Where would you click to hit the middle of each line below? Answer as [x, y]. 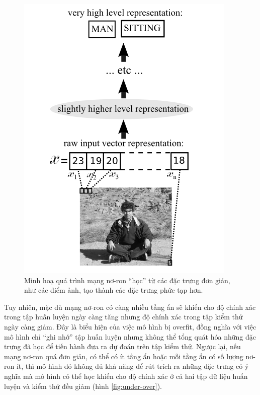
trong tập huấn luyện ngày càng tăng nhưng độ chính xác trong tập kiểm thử [123, 317]
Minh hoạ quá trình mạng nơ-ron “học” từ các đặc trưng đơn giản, [127, 280]
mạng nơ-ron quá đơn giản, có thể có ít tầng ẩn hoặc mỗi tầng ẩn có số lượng [124, 356]
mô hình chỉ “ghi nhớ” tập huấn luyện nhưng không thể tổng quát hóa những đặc [130, 336]
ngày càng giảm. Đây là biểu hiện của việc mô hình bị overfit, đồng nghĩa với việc [130, 326]
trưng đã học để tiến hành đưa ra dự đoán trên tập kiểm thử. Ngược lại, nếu [122, 346]
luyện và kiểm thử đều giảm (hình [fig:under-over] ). [83, 386]
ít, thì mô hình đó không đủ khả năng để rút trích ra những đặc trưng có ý [133, 366]
